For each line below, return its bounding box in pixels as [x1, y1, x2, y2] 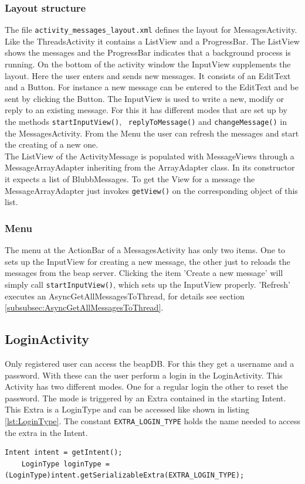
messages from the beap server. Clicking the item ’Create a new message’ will [5, 267, 283, 279]
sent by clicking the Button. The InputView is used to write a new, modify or [5, 92, 284, 104]
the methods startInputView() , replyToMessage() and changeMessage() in [5, 115, 287, 128]
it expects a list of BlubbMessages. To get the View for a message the [5, 173, 255, 185]
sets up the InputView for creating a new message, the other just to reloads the [5, 255, 290, 267]
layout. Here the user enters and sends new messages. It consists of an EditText [5, 69, 291, 81]
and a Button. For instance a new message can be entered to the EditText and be [5, 81, 299, 93]
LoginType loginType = [21, 459, 110, 468]
